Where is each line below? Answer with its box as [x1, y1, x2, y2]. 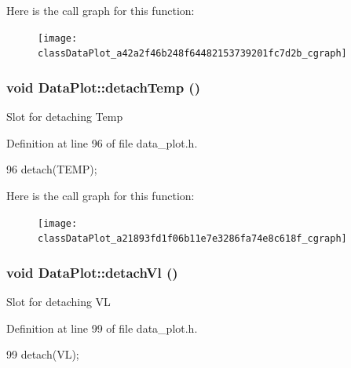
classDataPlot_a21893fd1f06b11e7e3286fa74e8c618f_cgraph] [38, 233, 347, 245]
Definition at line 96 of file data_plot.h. [6, 134, 198, 151]
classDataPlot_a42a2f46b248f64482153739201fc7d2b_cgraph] [38, 48, 347, 60]
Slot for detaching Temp [6, 108, 123, 125]
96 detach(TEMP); [6, 161, 97, 177]
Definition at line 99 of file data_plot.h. [6, 319, 198, 336]
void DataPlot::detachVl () [6, 262, 178, 282]
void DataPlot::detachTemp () [6, 77, 200, 97]
